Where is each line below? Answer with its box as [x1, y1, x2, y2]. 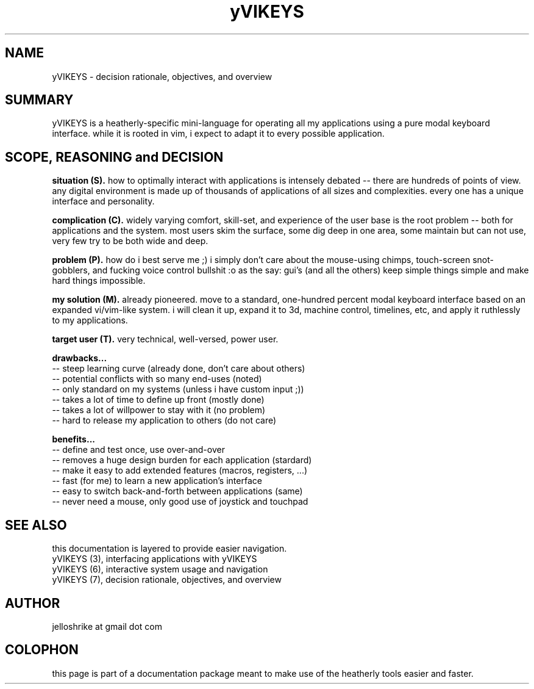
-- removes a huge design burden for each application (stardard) [52, 455, 312, 466]
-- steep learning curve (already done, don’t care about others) [52, 363, 305, 374]
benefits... [52, 434, 95, 445]
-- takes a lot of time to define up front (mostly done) [52, 394, 265, 405]
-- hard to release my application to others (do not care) [52, 415, 277, 426]
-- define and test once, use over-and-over [52, 444, 225, 455]
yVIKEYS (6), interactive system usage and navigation [52, 564, 268, 575]
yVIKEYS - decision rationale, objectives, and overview [52, 71, 272, 82]
